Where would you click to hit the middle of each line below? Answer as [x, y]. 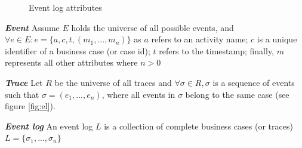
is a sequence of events [254, 82]
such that [22, 94]
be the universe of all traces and [113, 82]
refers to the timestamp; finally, [217, 50]
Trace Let [24, 82]
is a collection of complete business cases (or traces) [198, 126]
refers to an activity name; [200, 39]
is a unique [277, 39]
